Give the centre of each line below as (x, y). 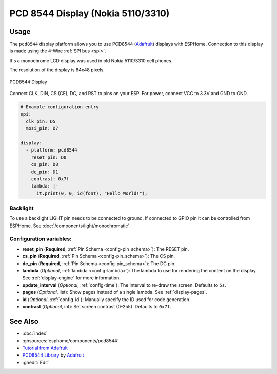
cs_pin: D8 (45, 165)
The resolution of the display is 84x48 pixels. (57, 70)
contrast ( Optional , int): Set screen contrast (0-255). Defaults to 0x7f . (97, 307)
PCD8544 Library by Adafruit (53, 355)
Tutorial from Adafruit (45, 348)
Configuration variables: (41, 239)
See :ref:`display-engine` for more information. (71, 278)
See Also (24, 321)
